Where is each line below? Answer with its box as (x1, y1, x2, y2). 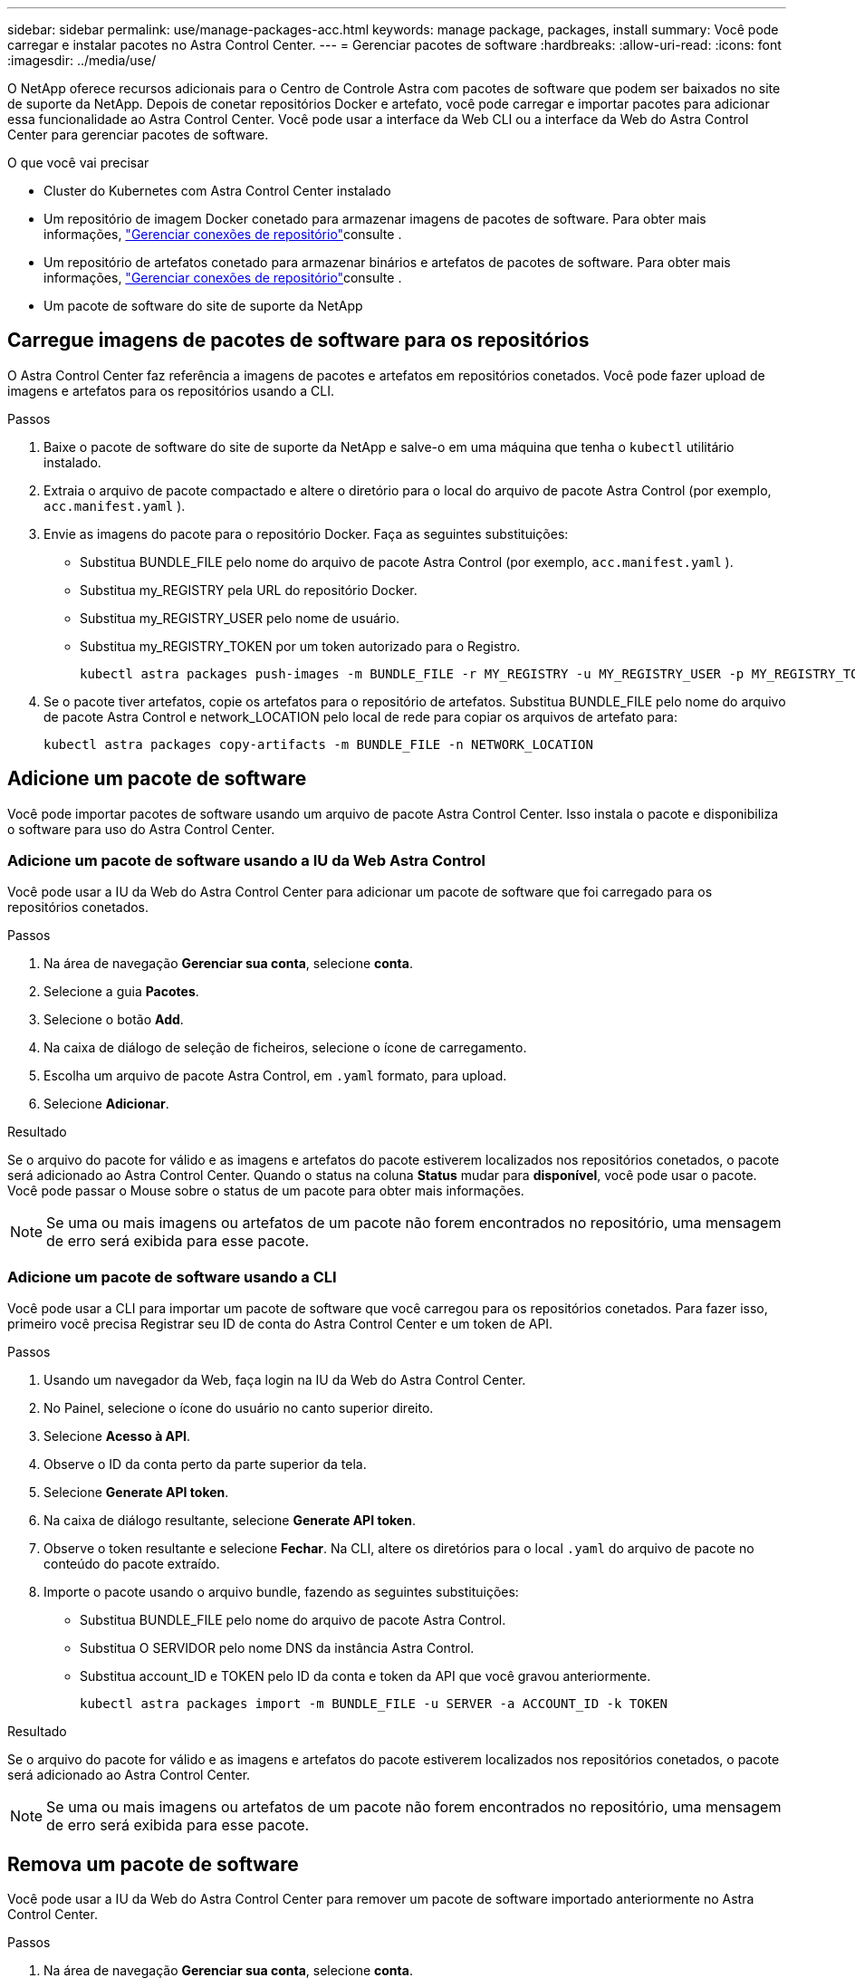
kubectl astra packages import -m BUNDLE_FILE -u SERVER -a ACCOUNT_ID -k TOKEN (80, 1696, 668, 1712)
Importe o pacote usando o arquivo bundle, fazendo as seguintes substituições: (43, 1584, 519, 1600)
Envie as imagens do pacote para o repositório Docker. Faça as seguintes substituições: (43, 525, 569, 542)
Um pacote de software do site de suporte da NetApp (43, 298, 363, 313)
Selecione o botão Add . (43, 1012, 184, 1028)
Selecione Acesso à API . (43, 1428, 191, 1445)
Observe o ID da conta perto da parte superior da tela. (43, 1456, 367, 1473)
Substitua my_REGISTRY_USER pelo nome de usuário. (80, 610, 400, 626)
